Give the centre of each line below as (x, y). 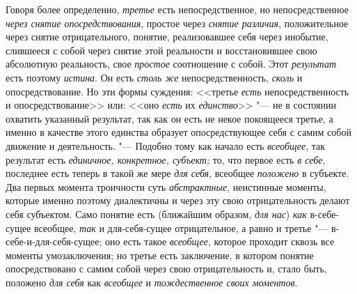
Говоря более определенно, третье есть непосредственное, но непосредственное (177, 9)
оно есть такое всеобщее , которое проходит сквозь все (220, 241)
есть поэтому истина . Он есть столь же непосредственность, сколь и (154, 77)
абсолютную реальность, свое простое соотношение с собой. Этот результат (171, 64)
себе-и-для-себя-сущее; (54, 241)
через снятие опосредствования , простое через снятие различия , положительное (177, 23)
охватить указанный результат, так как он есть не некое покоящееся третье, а (169, 118)
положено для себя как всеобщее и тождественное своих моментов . (152, 282)
